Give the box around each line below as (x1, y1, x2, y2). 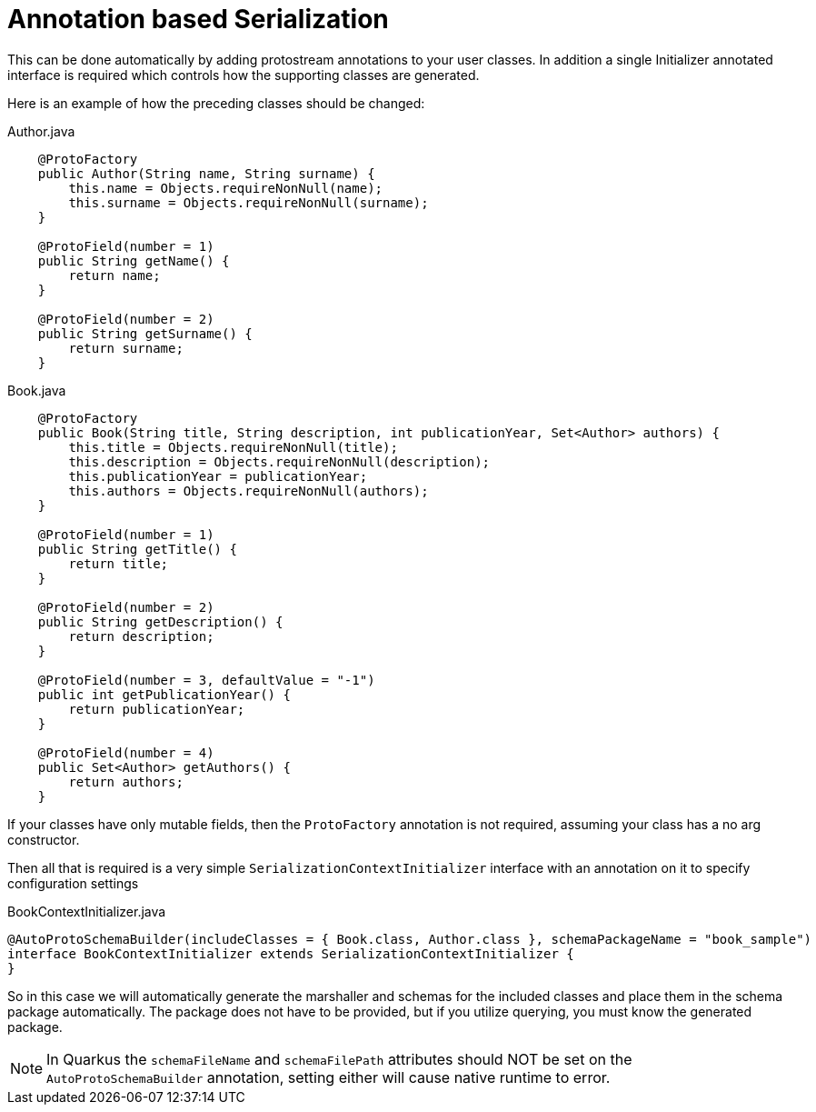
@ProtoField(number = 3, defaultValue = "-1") (37, 672, 375, 687)
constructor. (7, 831, 80, 847)
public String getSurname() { (37, 326, 253, 341)
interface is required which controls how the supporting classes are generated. (7, 66, 480, 83)
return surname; (68, 340, 184, 356)
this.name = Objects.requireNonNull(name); (68, 180, 383, 195)
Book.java (7, 382, 66, 398)
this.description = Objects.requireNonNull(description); (68, 454, 491, 469)
